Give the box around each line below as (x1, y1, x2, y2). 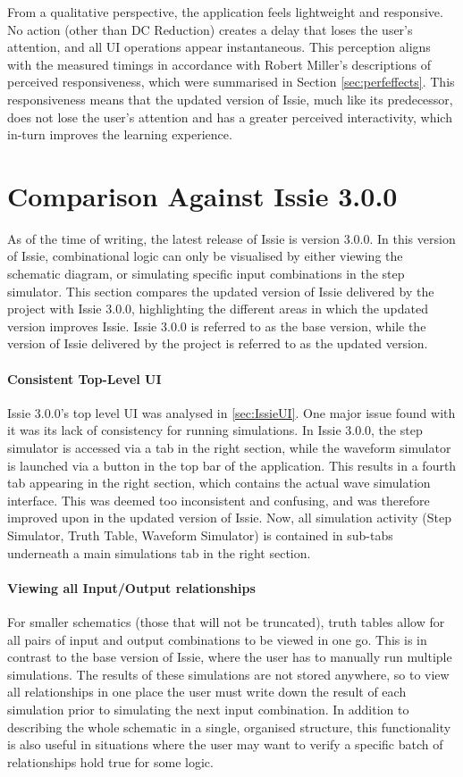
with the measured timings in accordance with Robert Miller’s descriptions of (7, 54, 432, 73)
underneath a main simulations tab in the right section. (7, 543, 311, 562)
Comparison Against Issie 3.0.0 (7, 177, 398, 213)
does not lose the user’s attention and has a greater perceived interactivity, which (7, 107, 452, 126)
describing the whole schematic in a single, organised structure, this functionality (7, 717, 451, 736)
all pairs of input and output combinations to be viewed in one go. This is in (7, 630, 427, 648)
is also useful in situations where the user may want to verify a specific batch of (7, 735, 443, 754)
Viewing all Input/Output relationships (7, 578, 256, 597)
